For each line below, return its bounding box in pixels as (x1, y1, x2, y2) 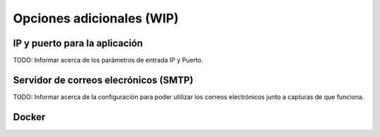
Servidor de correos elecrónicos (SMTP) (13, 74, 194, 86)
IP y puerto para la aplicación (13, 37, 144, 49)
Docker (13, 111, 46, 123)
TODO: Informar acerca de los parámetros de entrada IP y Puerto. (13, 56, 203, 65)
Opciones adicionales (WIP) (13, 11, 179, 26)
